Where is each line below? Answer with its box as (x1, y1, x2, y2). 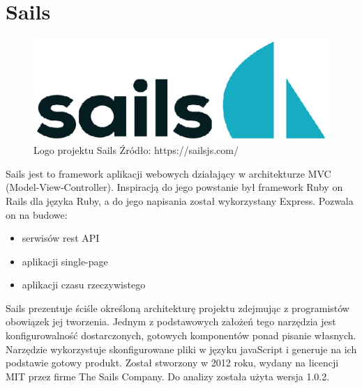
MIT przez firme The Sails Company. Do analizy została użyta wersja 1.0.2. (6, 368, 330, 383)
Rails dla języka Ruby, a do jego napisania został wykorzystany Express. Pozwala (6, 193, 354, 208)
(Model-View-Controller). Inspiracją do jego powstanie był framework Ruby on (6, 180, 343, 194)
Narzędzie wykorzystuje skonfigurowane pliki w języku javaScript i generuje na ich (6, 341, 357, 356)
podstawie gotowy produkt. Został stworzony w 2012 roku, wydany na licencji (6, 355, 339, 370)
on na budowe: (6, 207, 68, 222)
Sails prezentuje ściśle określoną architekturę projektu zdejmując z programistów (6, 300, 349, 315)
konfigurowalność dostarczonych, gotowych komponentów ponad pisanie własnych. (6, 328, 356, 343)
